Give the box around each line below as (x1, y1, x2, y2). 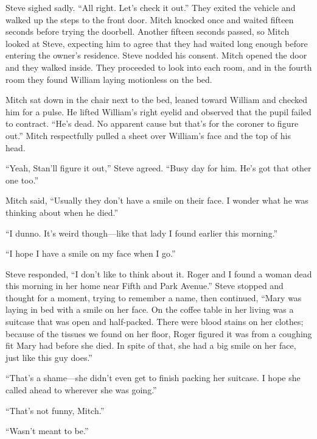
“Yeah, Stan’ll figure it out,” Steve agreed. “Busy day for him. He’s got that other (5, 162, 312, 174)
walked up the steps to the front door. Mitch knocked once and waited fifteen (5, 13, 294, 26)
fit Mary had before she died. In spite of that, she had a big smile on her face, (5, 339, 296, 352)
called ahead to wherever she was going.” (5, 384, 157, 396)
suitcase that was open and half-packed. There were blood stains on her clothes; (5, 315, 304, 328)
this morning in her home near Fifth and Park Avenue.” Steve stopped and (5, 279, 284, 292)
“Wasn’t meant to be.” (5, 424, 89, 437)
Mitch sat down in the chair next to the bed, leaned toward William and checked (5, 93, 307, 106)
